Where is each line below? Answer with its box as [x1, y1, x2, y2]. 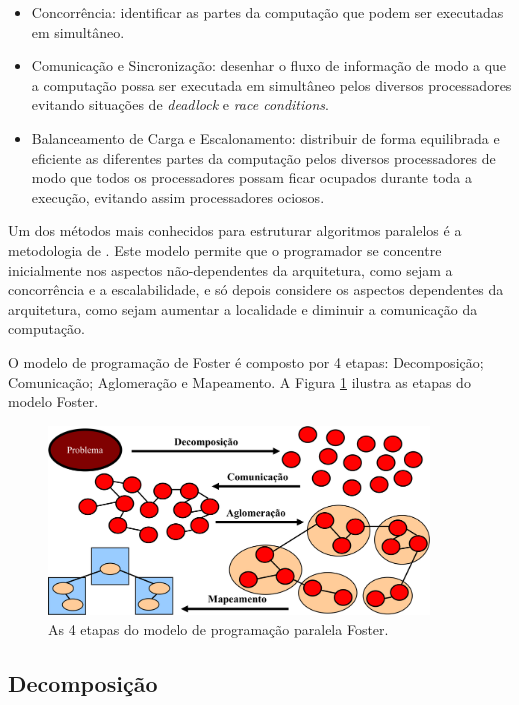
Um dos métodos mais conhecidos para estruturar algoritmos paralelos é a [8, 220, 462, 241]
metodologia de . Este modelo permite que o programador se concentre [8, 239, 442, 260]
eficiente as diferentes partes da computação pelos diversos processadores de [31, 147, 496, 168]
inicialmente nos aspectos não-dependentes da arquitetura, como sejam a [8, 259, 453, 280]
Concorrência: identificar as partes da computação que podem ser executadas [31, 2, 504, 22]
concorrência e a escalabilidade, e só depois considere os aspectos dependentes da [8, 279, 504, 300]
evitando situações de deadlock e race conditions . [31, 94, 329, 115]
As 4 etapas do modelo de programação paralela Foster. [48, 618, 389, 639]
